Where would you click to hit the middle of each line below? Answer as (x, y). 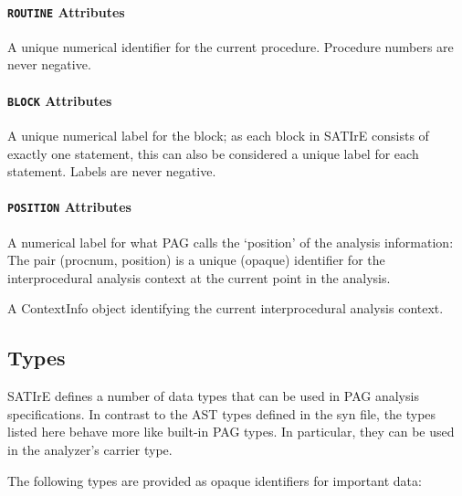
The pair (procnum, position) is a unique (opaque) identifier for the (196, 260)
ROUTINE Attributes (66, 11)
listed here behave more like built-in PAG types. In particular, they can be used (231, 432)
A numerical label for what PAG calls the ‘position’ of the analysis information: (231, 242)
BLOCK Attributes (60, 100)
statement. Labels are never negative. (112, 171)
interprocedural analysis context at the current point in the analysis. (199, 277)
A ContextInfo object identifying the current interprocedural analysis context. (226, 308)
